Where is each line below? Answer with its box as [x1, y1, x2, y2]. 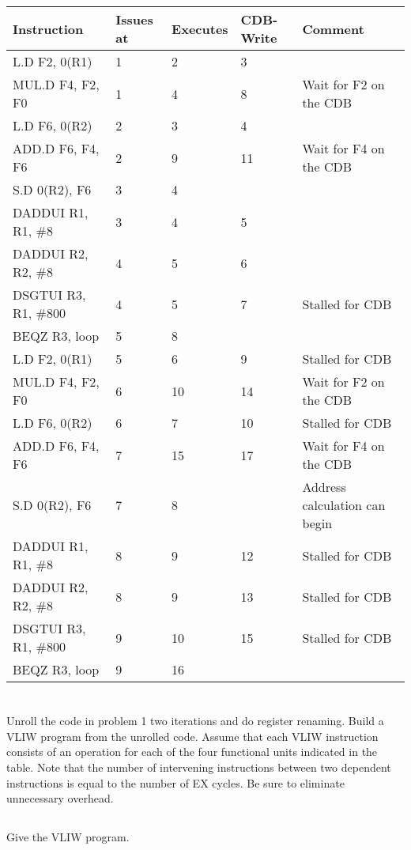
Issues [115, 10, 153, 28]
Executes [172, 19, 228, 38]
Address [302, 478, 346, 496]
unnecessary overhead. [6, 790, 114, 807]
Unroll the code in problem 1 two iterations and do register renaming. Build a [6, 712, 384, 729]
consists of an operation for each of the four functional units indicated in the [6, 743, 378, 760]
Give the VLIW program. [6, 829, 130, 845]
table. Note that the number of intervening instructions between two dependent [6, 758, 391, 775]
